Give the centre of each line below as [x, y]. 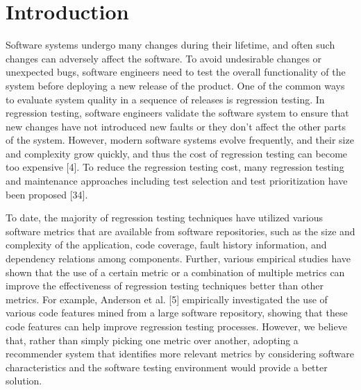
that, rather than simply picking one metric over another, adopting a [152, 340]
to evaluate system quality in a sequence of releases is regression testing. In [165, 99]
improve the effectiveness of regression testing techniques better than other [165, 286]
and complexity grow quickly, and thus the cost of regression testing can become [177, 153]
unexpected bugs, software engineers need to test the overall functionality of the [176, 72]
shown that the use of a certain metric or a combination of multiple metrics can [175, 272]
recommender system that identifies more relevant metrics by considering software [180, 354]
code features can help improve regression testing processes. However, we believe [176, 326]
